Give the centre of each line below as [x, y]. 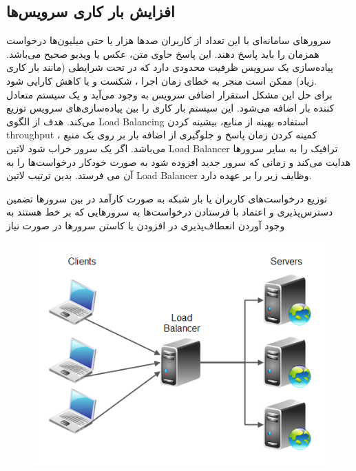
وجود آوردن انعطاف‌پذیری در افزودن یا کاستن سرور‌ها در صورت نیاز [146, 225]
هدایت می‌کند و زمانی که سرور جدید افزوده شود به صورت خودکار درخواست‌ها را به [179, 161]
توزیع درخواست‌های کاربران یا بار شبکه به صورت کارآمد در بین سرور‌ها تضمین [167, 198]
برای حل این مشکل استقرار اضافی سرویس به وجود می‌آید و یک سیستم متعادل [169, 94]
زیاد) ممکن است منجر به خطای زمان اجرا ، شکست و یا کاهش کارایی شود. [161, 80]
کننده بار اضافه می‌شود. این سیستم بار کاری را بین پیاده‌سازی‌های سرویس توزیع [170, 108]
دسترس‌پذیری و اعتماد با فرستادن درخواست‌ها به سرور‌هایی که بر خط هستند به [170, 212]
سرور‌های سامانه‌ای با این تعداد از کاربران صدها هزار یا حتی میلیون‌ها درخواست [169, 40]
